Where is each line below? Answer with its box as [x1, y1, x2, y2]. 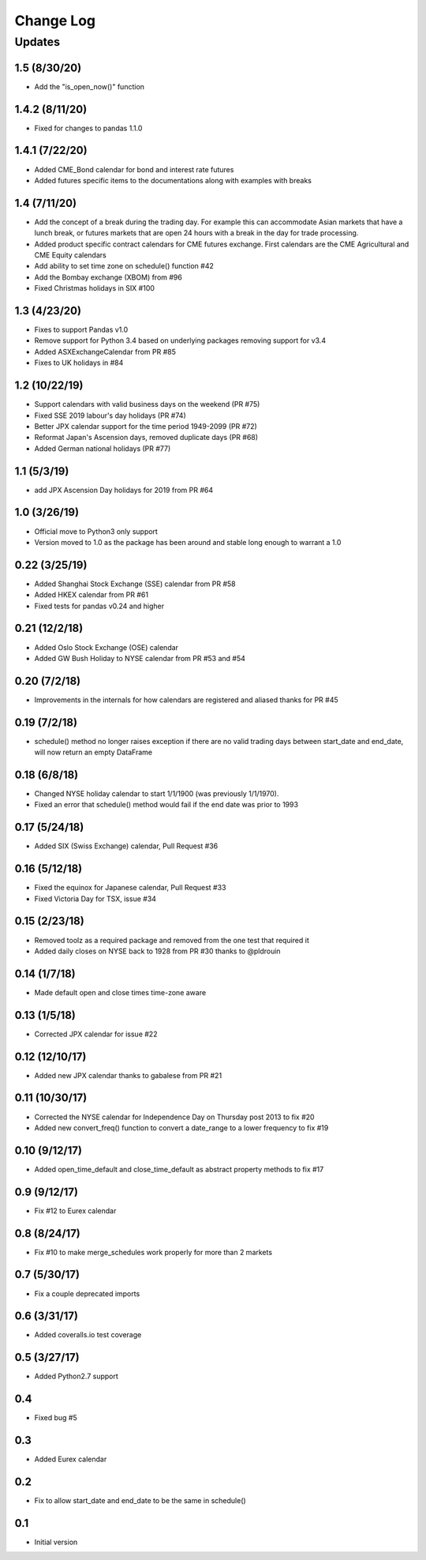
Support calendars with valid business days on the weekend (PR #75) [34, 400, 260, 409]
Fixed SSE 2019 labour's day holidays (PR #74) [34, 411, 186, 420]
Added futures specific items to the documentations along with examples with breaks [34, 175, 312, 185]
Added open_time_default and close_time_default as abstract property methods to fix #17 [34, 1164, 324, 1174]
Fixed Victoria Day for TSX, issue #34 [34, 893, 157, 904]
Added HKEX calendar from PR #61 [34, 590, 149, 600]
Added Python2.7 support [34, 1371, 118, 1381]
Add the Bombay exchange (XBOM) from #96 [34, 273, 183, 282]
